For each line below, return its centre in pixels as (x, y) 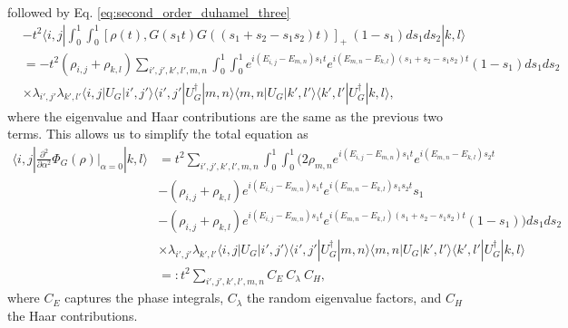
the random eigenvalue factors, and (344, 298)
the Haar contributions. (73, 315)
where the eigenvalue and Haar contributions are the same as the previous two (225, 116)
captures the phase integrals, (144, 298)
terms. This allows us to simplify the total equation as (158, 134)
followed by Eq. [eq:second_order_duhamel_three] (149, 12)
